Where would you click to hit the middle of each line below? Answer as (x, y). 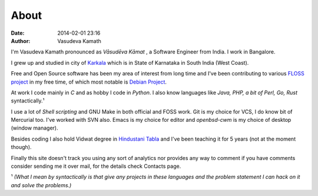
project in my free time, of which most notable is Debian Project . (89, 82)
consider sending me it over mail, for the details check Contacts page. (96, 166)
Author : (21, 41)
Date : (18, 33)
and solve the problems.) (41, 185)
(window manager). (34, 128)
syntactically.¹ (28, 101)
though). (21, 147)
